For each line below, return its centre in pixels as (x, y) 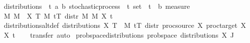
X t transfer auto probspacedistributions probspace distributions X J (119, 34)
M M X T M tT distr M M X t (58, 15)
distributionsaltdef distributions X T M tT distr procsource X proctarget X (125, 25)
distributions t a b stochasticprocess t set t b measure (97, 6)
